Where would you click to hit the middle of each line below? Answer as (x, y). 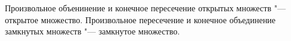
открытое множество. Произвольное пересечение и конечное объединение (140, 19)
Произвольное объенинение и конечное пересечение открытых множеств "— (145, 8)
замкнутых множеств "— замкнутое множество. (92, 31)
